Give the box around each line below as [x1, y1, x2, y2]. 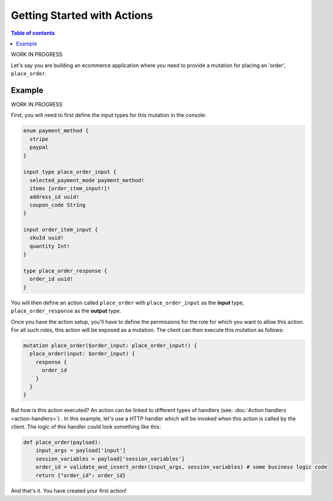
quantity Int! [29, 243, 71, 250]
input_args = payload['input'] [35, 447, 126, 454]
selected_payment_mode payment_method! [29, 177, 145, 184]
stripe [29, 135, 49, 142]
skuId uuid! [29, 234, 64, 241]
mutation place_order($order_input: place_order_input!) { [23, 342, 197, 349]
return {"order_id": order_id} [35, 472, 126, 479]
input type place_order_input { [23, 168, 117, 175]
